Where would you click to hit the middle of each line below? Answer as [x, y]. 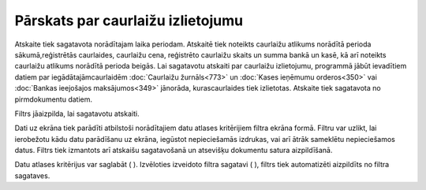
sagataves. [32, 175]
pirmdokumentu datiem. [54, 99]
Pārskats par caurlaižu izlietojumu [129, 20]
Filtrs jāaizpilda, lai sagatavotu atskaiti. [77, 114]
